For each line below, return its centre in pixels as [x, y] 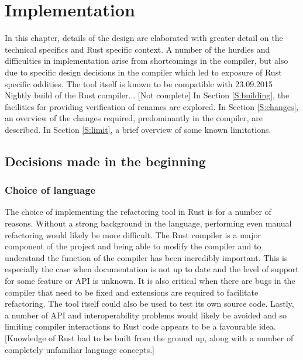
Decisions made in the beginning [105, 161]
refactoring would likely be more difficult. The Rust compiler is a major [133, 234]
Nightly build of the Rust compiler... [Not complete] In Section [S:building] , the [147, 95]
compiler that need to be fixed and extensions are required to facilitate [132, 292]
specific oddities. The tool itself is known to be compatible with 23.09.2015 [139, 83]
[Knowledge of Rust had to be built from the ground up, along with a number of [149, 338]
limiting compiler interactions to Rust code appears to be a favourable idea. [140, 326]
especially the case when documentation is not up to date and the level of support [152, 269]
